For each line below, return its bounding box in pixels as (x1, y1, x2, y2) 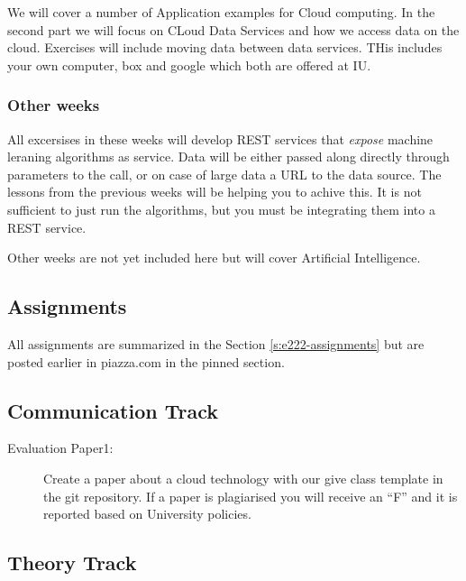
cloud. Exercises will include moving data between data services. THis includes (7, 38, 443, 57)
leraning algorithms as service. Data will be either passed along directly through (7, 147, 450, 166)
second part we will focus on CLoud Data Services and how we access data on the (7, 20, 460, 39)
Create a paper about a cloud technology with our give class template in (43, 468, 443, 487)
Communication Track (7, 396, 219, 424)
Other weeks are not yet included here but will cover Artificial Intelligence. (7, 248, 421, 267)
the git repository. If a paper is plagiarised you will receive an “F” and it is (43, 486, 458, 505)
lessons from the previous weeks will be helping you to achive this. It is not (7, 182, 422, 201)
